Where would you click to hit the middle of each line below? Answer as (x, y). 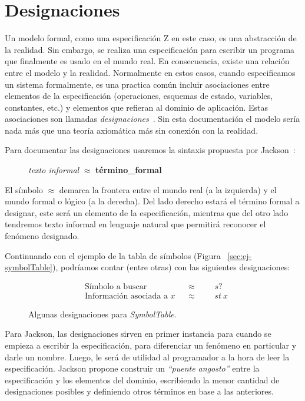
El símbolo (24, 189)
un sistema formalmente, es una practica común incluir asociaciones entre (137, 84)
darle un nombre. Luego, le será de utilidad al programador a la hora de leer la (147, 357)
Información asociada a (126, 296)
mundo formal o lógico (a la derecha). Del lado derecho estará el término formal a (152, 201)
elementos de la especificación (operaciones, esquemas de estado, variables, (139, 96)
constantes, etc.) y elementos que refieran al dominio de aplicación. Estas (137, 107)
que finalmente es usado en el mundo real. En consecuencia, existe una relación (147, 61)
